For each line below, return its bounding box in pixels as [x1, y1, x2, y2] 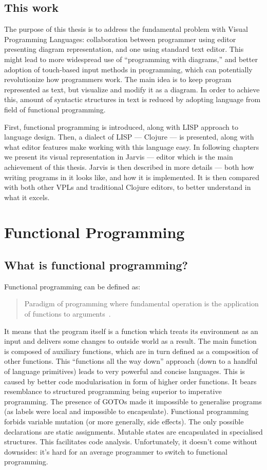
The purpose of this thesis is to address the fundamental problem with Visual [4, 24, 248, 34]
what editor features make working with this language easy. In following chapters [4, 141, 259, 152]
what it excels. [4, 191, 50, 202]
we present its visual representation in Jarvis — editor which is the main [4, 151, 233, 162]
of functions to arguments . [24, 308, 111, 319]
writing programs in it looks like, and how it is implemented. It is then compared [4, 171, 260, 182]
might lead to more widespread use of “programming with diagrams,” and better [4, 53, 258, 64]
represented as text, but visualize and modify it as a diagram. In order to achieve [4, 84, 260, 94]
